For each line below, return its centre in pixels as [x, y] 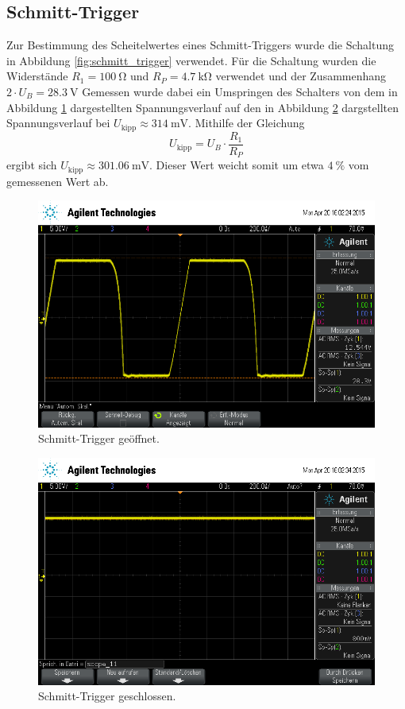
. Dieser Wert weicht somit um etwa [237, 165]
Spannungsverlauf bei [58, 123]
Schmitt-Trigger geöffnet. [99, 438]
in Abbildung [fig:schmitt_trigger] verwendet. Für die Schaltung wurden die [191, 60]
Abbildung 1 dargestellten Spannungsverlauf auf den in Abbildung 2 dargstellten [202, 107]
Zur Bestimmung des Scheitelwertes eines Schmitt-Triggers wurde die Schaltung [201, 45]
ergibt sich [32, 165]
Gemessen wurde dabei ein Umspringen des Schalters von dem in [240, 91]
